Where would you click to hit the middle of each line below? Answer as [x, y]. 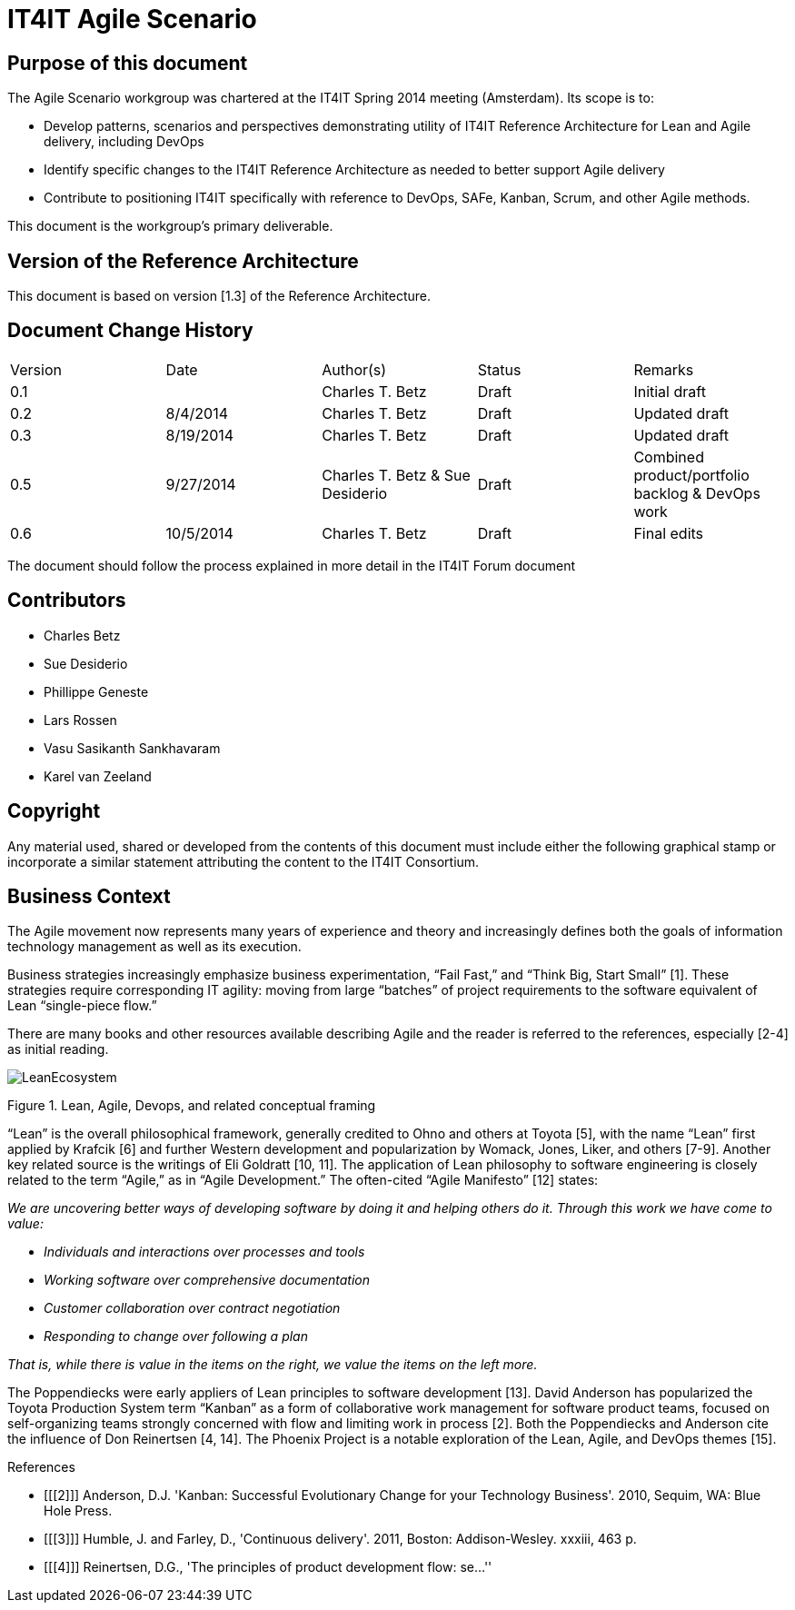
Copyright [54, 811]
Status [499, 369]
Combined [669, 457]
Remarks [664, 369]
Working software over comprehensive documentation [207, 1280]
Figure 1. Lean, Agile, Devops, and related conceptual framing [192, 1106]
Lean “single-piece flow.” [82, 1006]
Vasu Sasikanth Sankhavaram [132, 748]
